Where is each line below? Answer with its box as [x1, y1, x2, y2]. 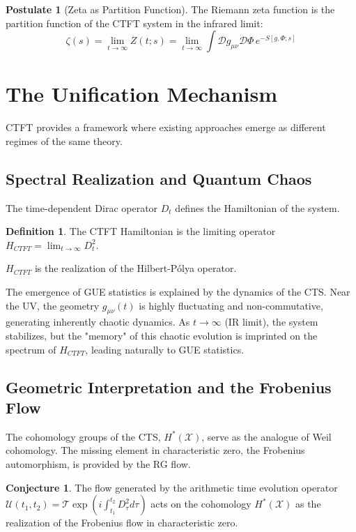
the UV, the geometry [6, 298, 100, 312]
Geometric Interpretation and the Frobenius [6, 376, 332, 397]
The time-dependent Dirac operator [6, 200, 158, 215]
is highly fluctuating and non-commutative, [139, 298, 323, 312]
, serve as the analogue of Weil [201, 429, 332, 443]
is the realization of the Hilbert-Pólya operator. [34, 261, 237, 275]
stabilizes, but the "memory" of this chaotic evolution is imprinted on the [6, 328, 318, 343]
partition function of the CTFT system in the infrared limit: [6, 15, 263, 30]
